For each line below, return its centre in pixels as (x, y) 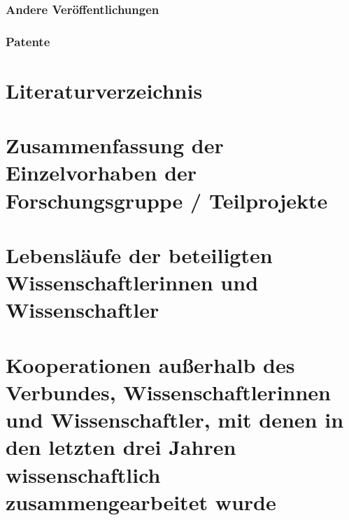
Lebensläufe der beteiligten (139, 255)
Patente (28, 41)
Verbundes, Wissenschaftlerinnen (168, 392)
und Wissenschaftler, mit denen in (175, 420)
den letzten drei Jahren (121, 447)
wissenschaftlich (83, 474)
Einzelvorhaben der (101, 173)
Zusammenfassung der (115, 145)
